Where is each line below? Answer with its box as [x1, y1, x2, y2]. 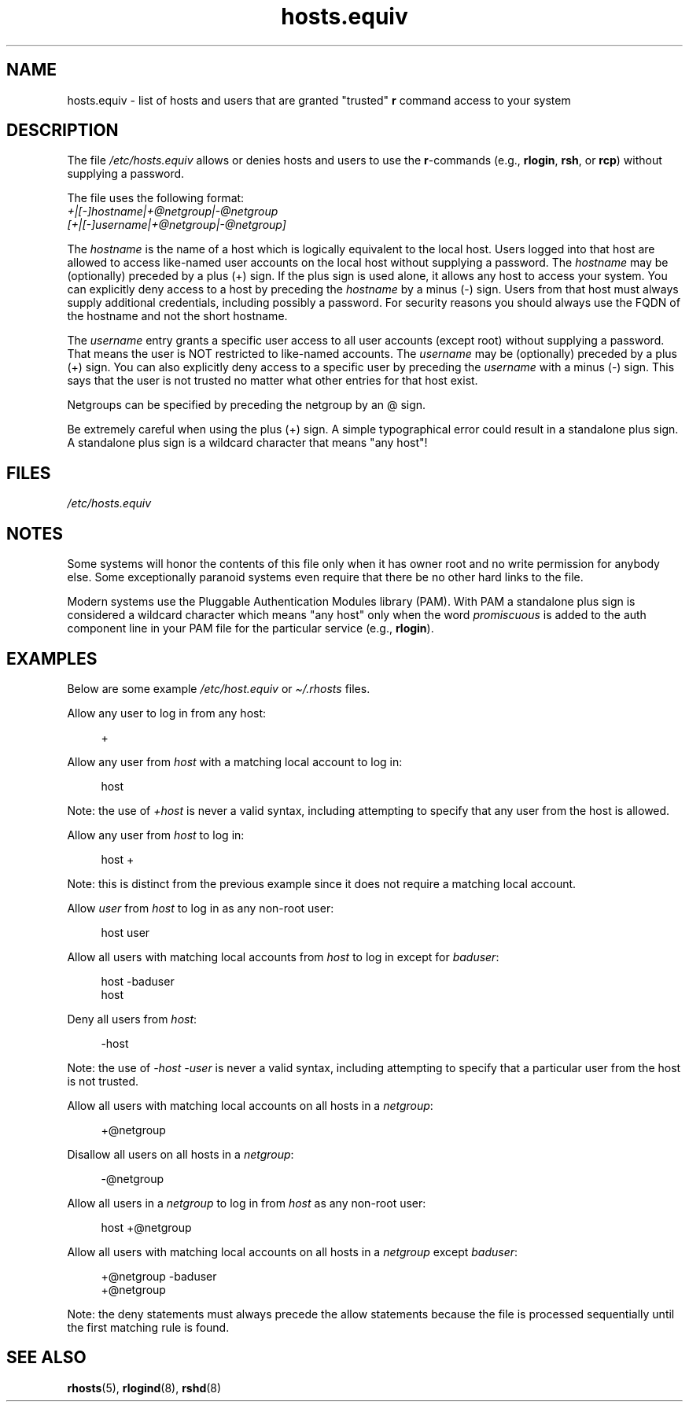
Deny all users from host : [67, 1012, 197, 1026]
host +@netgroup [101, 1220, 192, 1234]
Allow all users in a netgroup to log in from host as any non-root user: [67, 1196, 426, 1210]
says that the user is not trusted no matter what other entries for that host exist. [67, 374, 478, 388]
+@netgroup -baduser [101, 1269, 217, 1283]
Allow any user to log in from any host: [67, 706, 267, 720]
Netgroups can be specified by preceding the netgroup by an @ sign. [67, 398, 426, 412]
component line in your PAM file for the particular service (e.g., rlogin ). [67, 621, 434, 636]
